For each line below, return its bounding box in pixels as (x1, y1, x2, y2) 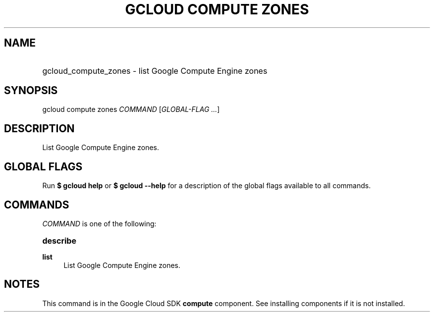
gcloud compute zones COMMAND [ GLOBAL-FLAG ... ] (42, 105, 220, 114)
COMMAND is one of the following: (42, 219, 157, 228)
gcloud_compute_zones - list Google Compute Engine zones (42, 65, 268, 76)
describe (42, 235, 76, 246)
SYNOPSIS (4, 84, 58, 97)
